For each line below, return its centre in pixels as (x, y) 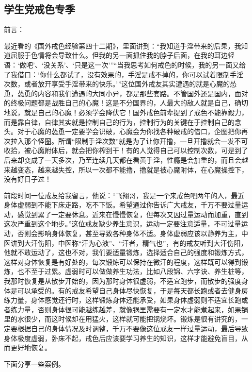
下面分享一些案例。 (34, 364)
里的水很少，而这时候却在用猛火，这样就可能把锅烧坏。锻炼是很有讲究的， (123, 319)
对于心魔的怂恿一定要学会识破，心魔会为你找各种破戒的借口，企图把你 (129, 131)
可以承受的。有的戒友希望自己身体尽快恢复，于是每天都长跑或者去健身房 (133, 290)
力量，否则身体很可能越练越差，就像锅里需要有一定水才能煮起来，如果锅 (133, 309)
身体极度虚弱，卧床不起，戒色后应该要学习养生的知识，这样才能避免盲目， (123, 338)
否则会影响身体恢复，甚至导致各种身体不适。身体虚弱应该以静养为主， (129, 233)
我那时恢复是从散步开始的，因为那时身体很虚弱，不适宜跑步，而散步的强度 (123, 281)
